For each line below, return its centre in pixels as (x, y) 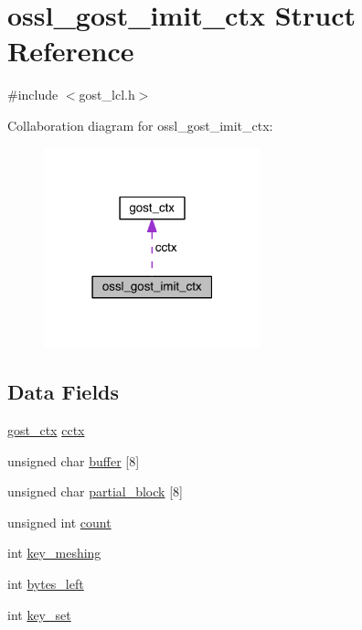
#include (33, 95)
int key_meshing (54, 553)
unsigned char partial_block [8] (95, 491)
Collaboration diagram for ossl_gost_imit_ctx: (140, 125)
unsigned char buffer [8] (74, 460)
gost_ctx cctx (46, 430)
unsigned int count (59, 522)
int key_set (39, 614)
